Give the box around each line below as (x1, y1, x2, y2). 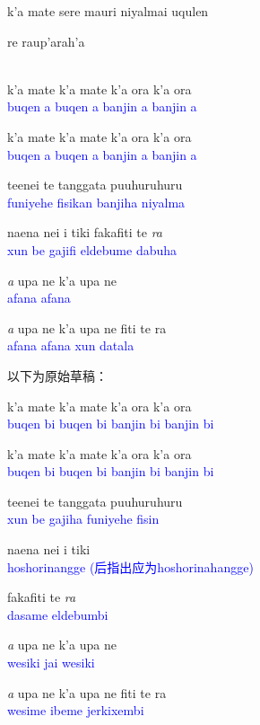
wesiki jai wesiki (7, 653, 95, 672)
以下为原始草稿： (7, 366, 108, 385)
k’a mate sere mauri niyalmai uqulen (7, 2, 209, 20)
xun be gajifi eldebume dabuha (7, 240, 178, 259)
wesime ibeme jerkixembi (7, 701, 144, 720)
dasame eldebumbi (7, 605, 108, 623)
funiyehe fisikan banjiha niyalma (7, 192, 186, 211)
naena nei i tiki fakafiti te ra (7, 223, 162, 242)
